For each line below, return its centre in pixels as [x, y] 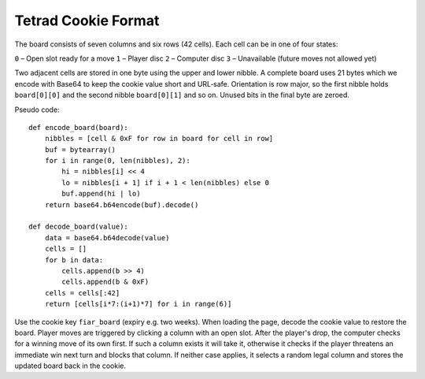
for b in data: [74, 260]
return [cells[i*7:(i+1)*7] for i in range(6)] [138, 304]
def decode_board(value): [79, 227]
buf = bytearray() [80, 149]
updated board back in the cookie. [70, 366]
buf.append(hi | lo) [101, 194]
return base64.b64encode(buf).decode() [122, 204]
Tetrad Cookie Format [87, 20]
